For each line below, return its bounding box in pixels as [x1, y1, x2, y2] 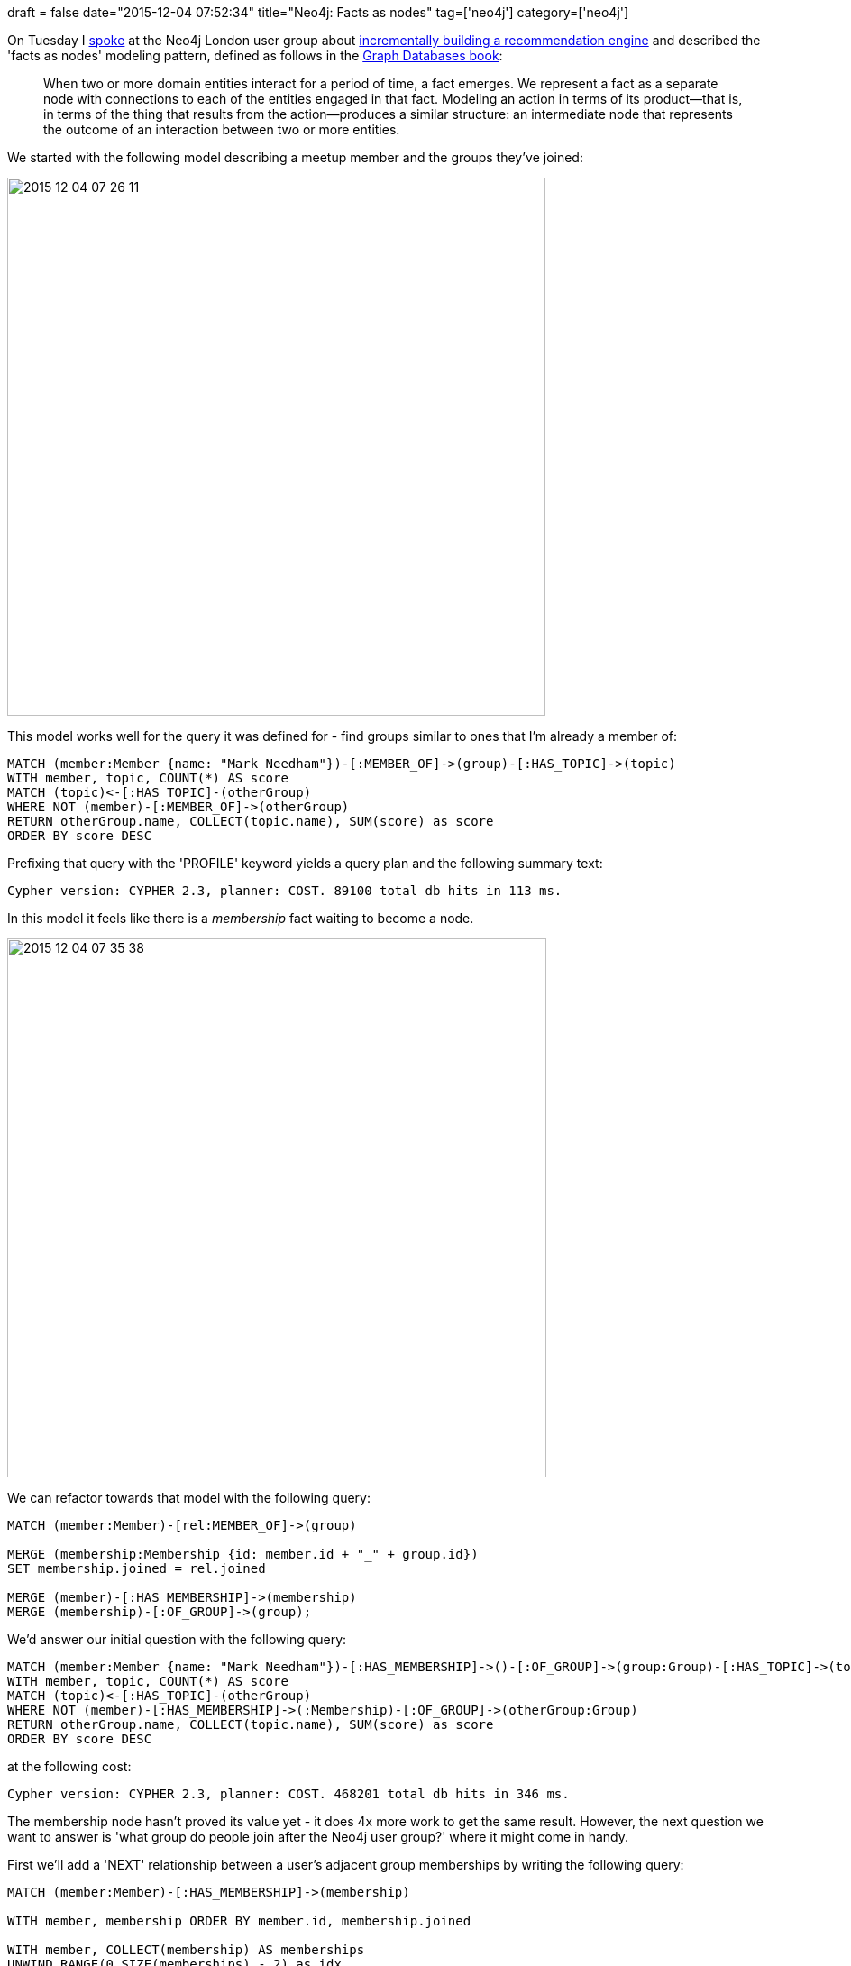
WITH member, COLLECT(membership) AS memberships [7, 1943, 365, 1957]
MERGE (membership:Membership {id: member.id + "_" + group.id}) [7, 1547, 479, 1561]
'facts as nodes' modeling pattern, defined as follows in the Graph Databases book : [7, 48, 503, 63]
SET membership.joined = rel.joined [7, 1561, 266, 1576]
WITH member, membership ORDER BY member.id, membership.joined [7, 1914, 471, 1928]
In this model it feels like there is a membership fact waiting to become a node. [7, 910, 474, 926]
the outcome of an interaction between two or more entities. [43, 122, 400, 137]
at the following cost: [7, 1759, 132, 1774]
